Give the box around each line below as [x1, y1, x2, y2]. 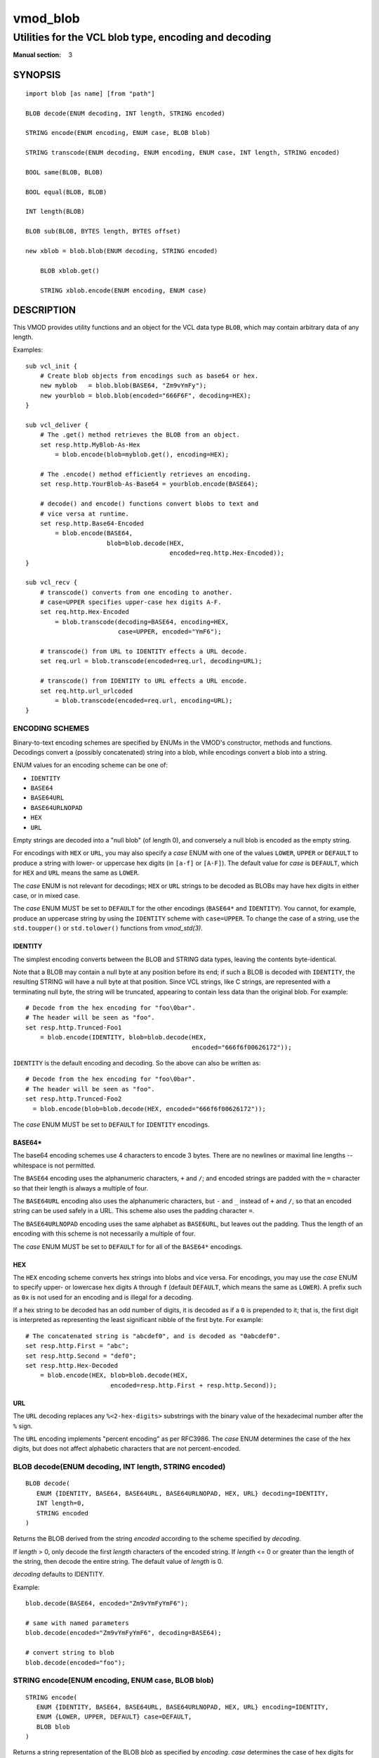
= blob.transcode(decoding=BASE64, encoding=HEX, [55, 617, 230, 626]
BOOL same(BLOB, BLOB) [25, 168, 104, 176]
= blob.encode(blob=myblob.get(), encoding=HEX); [55, 451, 230, 458]
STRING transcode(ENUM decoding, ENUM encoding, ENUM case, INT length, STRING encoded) [25, 148, 340, 157]
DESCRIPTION [13, 304, 77, 316]
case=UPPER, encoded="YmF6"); [117, 628, 222, 636]
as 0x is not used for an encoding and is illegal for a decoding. [13, 1292, 193, 1301]
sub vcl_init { [25, 362, 78, 370]
